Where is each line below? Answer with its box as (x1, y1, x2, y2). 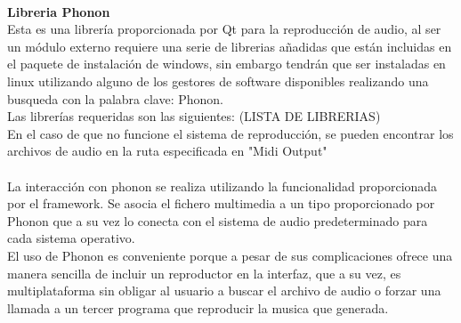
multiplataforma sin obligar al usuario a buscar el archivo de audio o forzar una (7, 281, 441, 300)
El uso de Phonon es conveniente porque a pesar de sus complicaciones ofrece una (7, 246, 453, 264)
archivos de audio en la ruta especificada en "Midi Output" (7, 141, 328, 160)
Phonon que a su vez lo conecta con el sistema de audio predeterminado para (7, 211, 428, 230)
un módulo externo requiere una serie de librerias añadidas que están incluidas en (7, 36, 452, 55)
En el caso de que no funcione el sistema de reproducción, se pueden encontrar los (7, 124, 454, 142)
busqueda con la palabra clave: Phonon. (7, 89, 224, 108)
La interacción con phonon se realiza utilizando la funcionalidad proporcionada (7, 176, 438, 195)
